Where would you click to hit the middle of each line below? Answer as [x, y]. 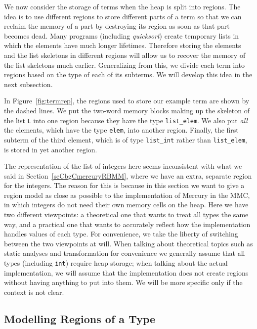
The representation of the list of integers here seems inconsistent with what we [123, 166]
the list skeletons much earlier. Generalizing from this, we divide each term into [125, 65]
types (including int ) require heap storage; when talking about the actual [116, 263]
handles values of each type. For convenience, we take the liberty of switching [121, 234]
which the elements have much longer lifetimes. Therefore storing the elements [123, 45]
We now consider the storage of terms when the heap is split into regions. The [122, 6]
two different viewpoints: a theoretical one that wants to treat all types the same [126, 214]
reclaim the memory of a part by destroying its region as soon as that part [117, 26]
